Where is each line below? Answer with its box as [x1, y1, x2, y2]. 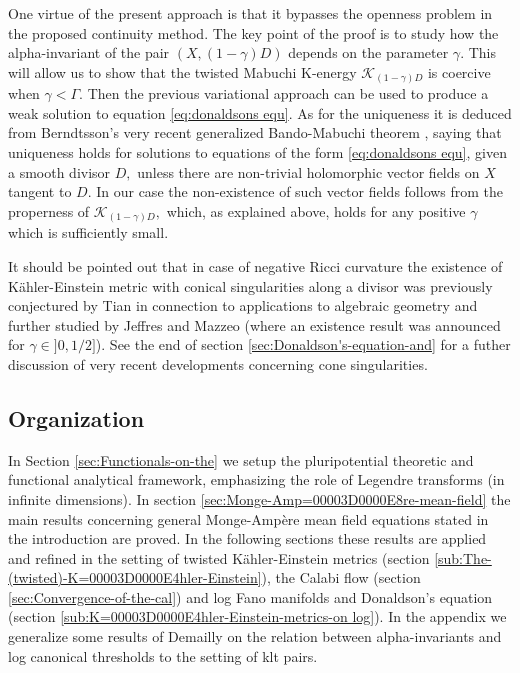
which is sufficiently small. [8, 222, 169, 243]
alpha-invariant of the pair [8, 42, 170, 63]
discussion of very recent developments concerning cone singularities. [8, 353, 428, 374]
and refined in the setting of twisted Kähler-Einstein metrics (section [8, 547, 430, 568]
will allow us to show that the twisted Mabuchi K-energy [8, 61, 357, 82]
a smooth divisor [8, 161, 111, 182]
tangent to [8, 181, 72, 202]
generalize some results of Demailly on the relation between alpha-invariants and [8, 626, 502, 647]
